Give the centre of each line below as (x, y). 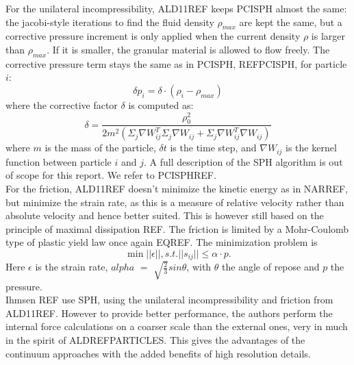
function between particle (59, 161)
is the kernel (311, 148)
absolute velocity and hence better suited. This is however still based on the (165, 215)
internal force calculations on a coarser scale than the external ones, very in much (177, 326)
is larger (328, 36)
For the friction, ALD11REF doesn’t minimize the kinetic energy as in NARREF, (177, 188)
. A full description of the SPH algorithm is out (243, 161)
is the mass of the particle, (100, 148)
